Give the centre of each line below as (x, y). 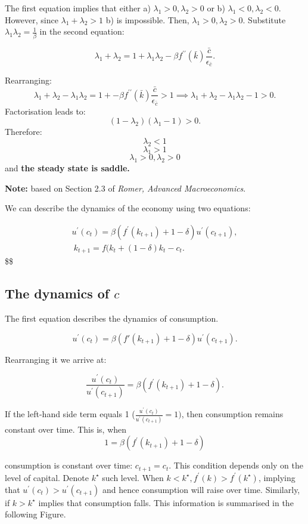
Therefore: (24, 132)
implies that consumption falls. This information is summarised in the (166, 502)
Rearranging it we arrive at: (56, 359)
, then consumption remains (232, 414)
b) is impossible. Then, (147, 19)
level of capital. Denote (47, 477)
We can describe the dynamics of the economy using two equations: (128, 208)
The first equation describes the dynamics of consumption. (112, 318)
